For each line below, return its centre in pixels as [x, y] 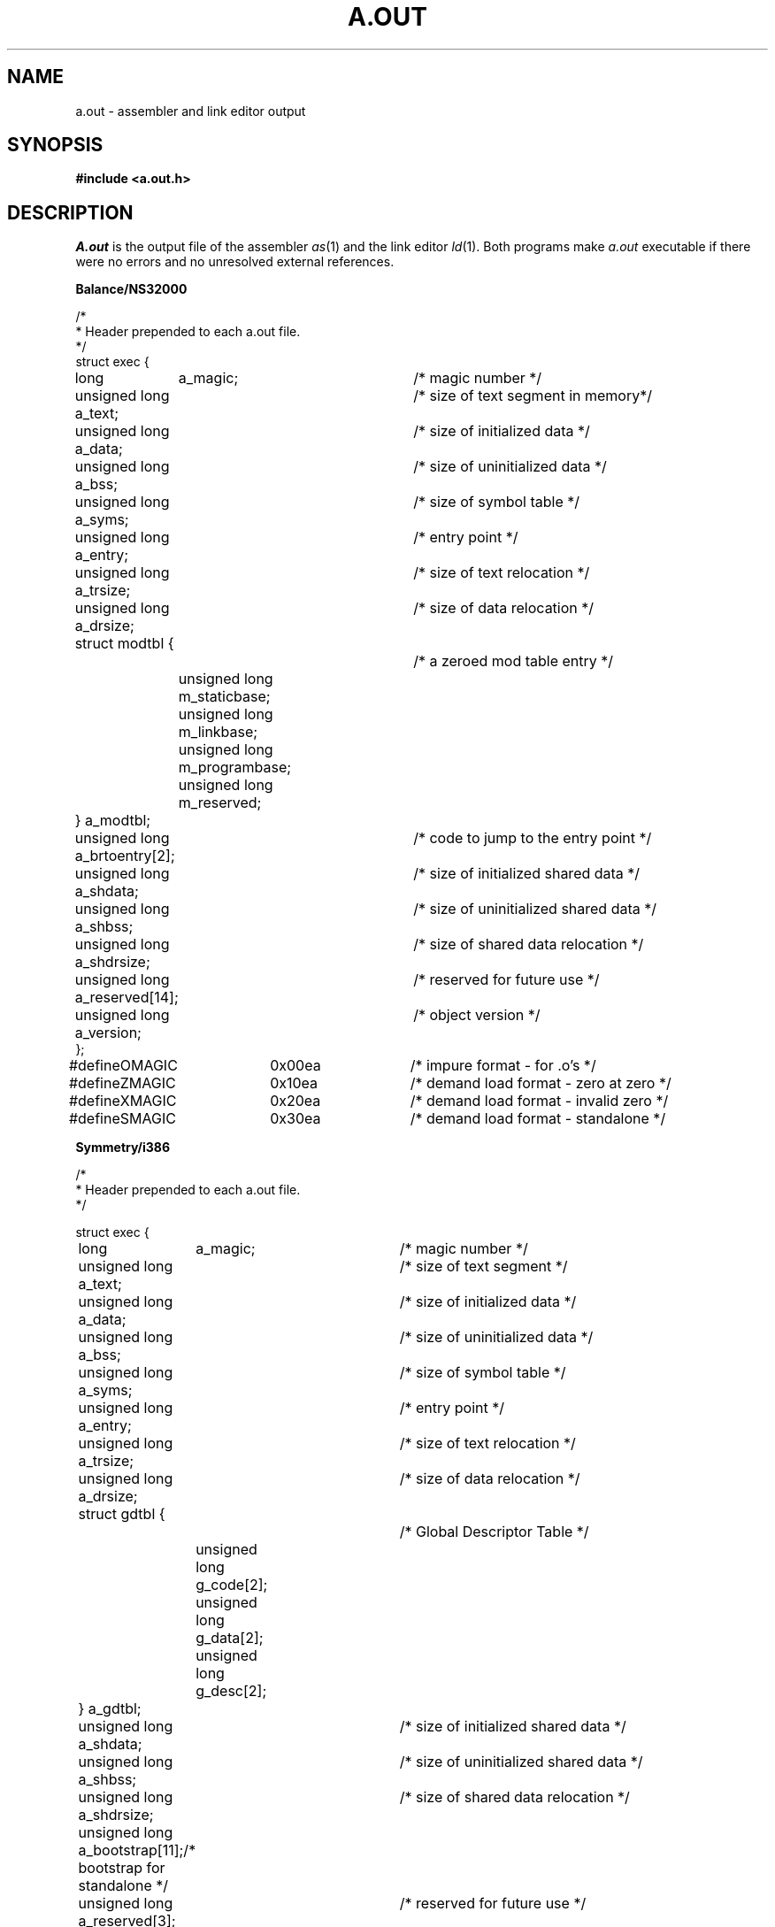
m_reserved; [220, 803]
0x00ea [295, 1066]
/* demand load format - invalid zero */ [539, 1101]
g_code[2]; [232, 1585]
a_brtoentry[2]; [125, 856]
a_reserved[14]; [127, 998]
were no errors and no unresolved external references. [235, 262]
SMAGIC [148, 1119]
